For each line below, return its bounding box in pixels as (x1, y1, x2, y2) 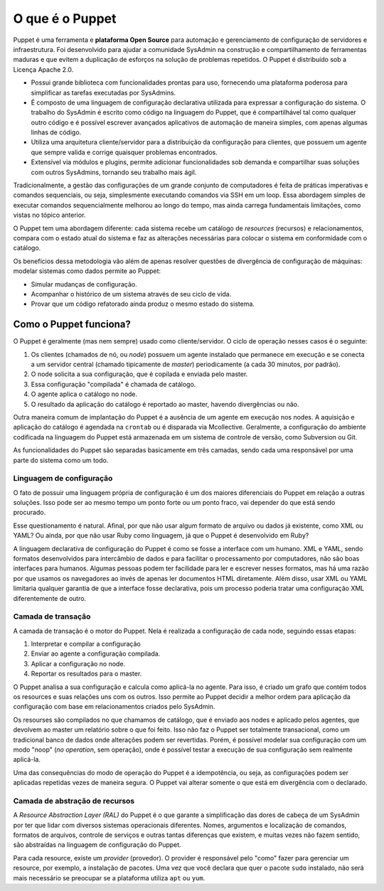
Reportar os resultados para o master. (31, 669, 142, 678)
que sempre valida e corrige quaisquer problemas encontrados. (31, 148, 218, 156)
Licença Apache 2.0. (13, 65, 74, 74)
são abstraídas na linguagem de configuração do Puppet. (13, 841, 181, 849)
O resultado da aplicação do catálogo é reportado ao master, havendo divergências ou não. (31, 400, 299, 408)
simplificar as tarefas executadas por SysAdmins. (31, 88, 176, 97)
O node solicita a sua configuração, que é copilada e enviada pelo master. (31, 370, 248, 378)
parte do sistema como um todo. (13, 456, 109, 464)
